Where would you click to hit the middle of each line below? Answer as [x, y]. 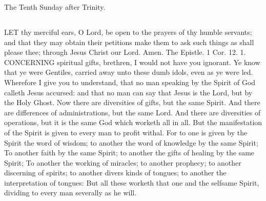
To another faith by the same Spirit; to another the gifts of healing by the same [129, 153]
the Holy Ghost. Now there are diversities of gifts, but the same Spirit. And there [132, 102]
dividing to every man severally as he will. [70, 193]
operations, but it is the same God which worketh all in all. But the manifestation [133, 122]
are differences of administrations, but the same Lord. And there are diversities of [132, 112]
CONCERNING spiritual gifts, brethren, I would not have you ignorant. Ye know [132, 62]
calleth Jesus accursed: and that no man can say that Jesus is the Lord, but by [128, 92]
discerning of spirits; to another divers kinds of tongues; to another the [115, 173]
